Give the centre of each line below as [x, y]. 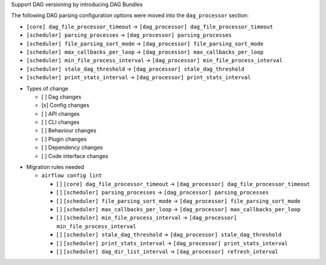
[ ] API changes [60, 113]
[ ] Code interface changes [75, 156]
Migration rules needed [55, 167]
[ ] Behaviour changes [69, 130]
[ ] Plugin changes [64, 139]
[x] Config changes [66, 105]
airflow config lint [72, 176]
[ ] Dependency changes [72, 147]
